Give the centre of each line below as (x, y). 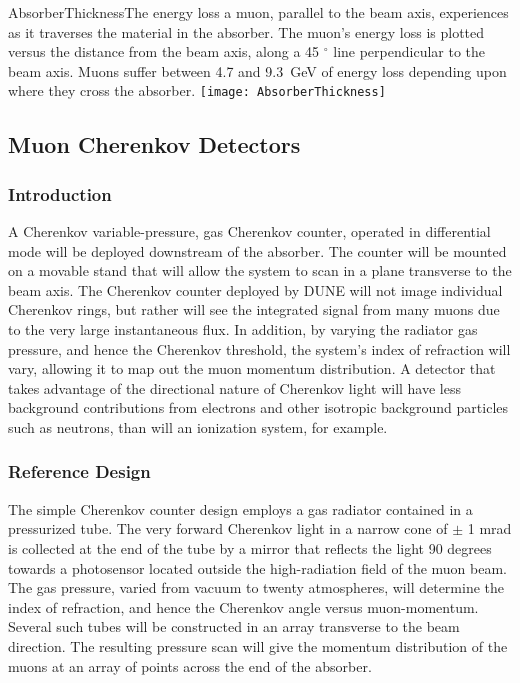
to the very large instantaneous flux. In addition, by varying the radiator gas (243, 329)
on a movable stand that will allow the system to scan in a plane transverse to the (260, 270)
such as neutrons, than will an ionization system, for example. (198, 426)
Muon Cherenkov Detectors (154, 144)
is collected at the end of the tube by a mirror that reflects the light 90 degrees (250, 547)
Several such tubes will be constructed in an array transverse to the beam (234, 626)
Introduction (60, 193)
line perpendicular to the (409, 51)
